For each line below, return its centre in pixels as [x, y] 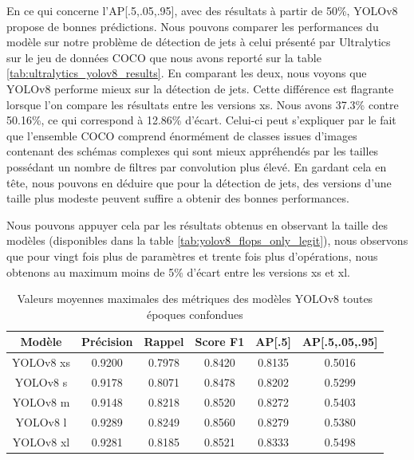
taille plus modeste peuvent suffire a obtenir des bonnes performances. [178, 198]
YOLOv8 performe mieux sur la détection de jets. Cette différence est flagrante [200, 88]
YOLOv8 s [41, 381]
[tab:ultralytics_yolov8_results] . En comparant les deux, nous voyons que [187, 73]
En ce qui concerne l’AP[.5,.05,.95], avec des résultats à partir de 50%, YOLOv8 [202, 10]
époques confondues [195, 314]
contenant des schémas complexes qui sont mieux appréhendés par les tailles [193, 151]
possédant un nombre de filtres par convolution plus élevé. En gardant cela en [197, 166]
